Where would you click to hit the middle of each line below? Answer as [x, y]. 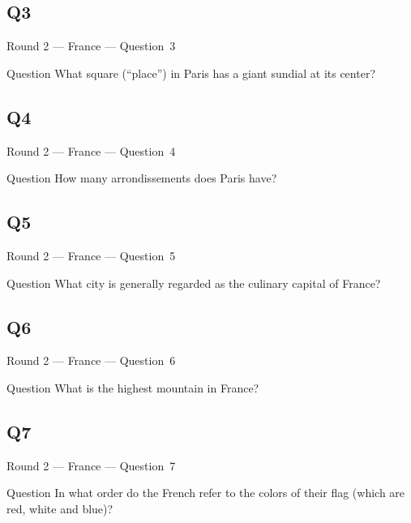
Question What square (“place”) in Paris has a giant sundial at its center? [191, 73]
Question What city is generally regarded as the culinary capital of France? [194, 283]
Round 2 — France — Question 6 [91, 360]
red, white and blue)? [60, 508]
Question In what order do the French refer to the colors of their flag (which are [206, 493]
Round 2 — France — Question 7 [91, 465]
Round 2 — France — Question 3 [91, 46]
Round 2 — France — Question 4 [91, 150]
